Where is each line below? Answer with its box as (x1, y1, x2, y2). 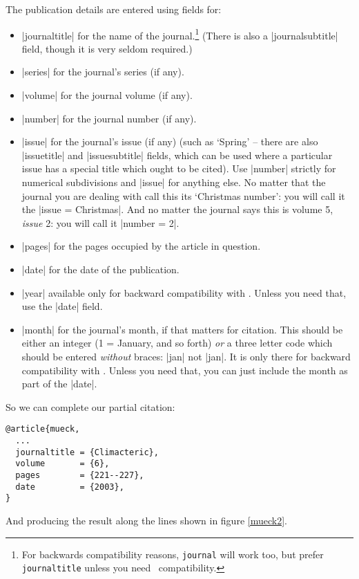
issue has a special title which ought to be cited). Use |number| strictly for (21, 161, 336, 176)
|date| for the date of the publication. (21, 261, 179, 276)
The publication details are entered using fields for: (6, 2, 222, 16)
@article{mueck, (6, 424, 80, 434)
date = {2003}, (15, 481, 124, 492)
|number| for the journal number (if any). (21, 111, 197, 125)
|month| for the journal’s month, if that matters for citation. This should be (21, 322, 343, 336)
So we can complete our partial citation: (6, 399, 175, 414)
